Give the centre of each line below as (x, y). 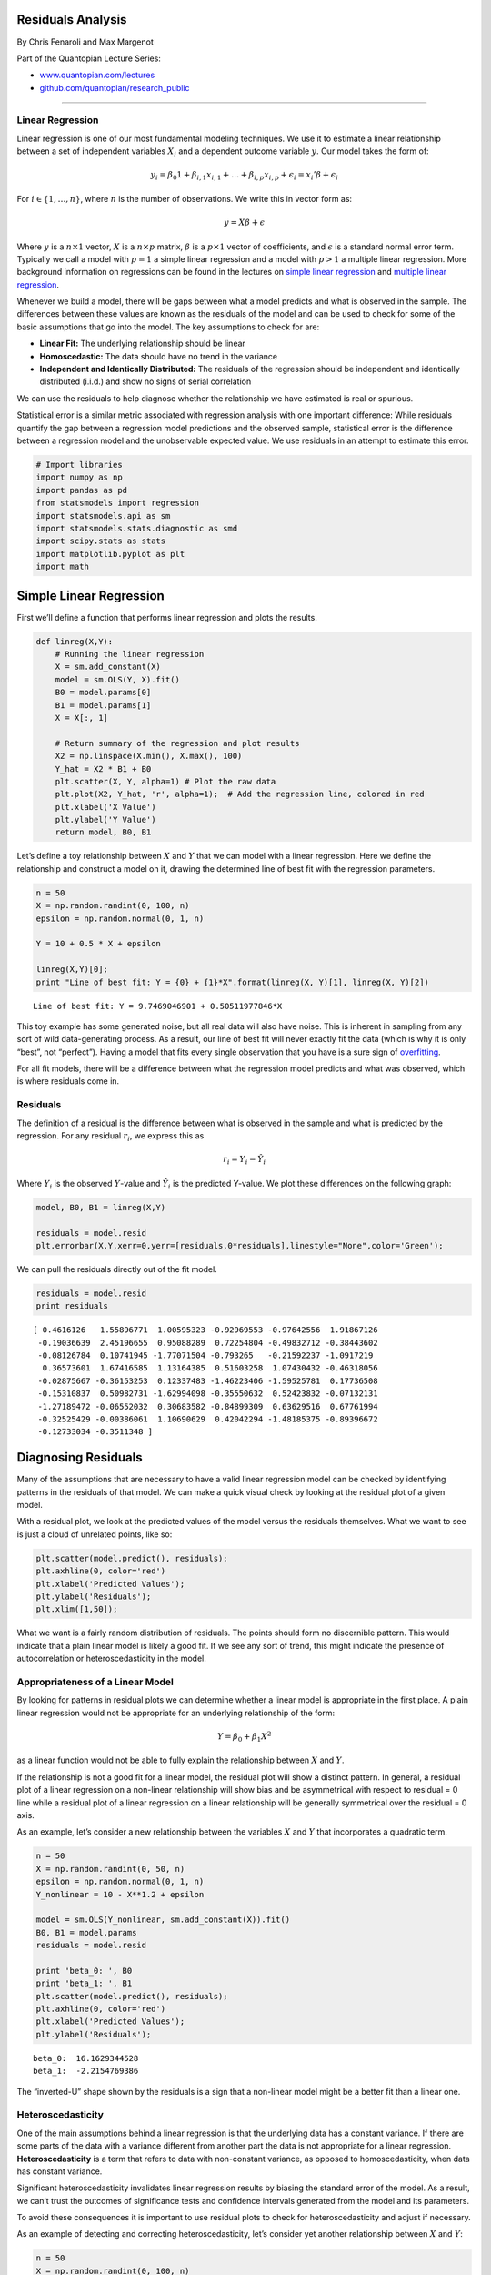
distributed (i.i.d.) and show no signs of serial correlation (145, 381)
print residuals (72, 1306)
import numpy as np (79, 477)
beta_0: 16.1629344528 (86, 2058)
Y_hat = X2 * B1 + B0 (103, 768)
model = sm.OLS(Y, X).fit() (118, 679)
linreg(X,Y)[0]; (72, 970)
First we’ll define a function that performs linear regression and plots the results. (167, 617)
